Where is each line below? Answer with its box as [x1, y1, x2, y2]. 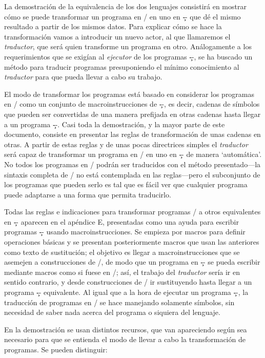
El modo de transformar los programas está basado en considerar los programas [4, 88, 255, 99]
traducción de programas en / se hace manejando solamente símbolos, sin [4, 296, 235, 307]
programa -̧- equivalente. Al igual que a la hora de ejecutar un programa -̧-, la [4, 287, 249, 297]
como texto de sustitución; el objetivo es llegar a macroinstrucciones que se [4, 246, 240, 257]
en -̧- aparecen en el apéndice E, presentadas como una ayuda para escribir [4, 216, 239, 227]
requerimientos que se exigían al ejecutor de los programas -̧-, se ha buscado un [4, 51, 253, 62]
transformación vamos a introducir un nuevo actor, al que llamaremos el [4, 31, 231, 42]
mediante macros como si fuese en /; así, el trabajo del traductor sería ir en [4, 266, 240, 277]
